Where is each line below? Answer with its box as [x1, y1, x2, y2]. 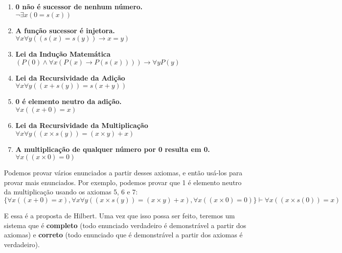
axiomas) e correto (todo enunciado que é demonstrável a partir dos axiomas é [4, 230, 243, 240]
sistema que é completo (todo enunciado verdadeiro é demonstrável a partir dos [4, 220, 247, 230]
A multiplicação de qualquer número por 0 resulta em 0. [15, 144, 210, 154]
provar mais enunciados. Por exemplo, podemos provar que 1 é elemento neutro [4, 177, 242, 187]
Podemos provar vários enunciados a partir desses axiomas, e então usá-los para [4, 168, 243, 178]
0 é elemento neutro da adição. [15, 96, 122, 106]
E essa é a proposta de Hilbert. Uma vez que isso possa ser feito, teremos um [4, 210, 235, 220]
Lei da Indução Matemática [15, 49, 111, 59]
